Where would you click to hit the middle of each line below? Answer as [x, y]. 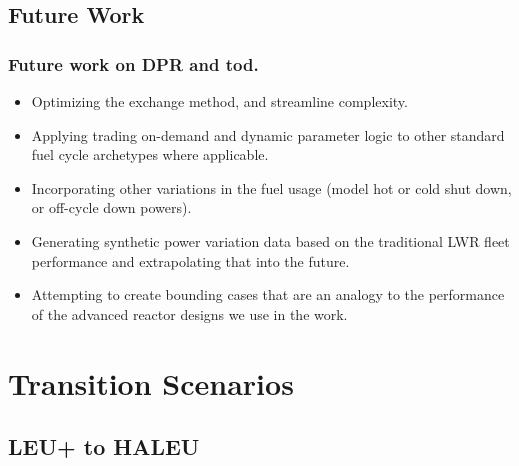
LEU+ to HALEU [104, 446]
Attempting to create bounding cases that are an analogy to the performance [268, 294]
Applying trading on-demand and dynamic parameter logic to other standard [268, 134]
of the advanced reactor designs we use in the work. [189, 313]
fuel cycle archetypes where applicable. [150, 154]
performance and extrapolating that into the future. [190, 260]
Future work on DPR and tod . [133, 63]
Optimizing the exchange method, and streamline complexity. [219, 101]
